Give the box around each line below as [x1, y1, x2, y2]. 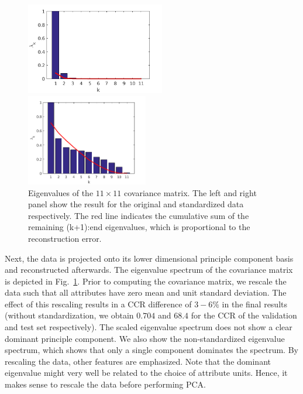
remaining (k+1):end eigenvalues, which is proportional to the [28, 221, 250, 233]
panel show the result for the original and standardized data [28, 198, 244, 210]
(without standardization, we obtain [5, 309, 134, 321]
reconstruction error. [28, 232, 102, 244]
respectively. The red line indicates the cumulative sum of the [28, 209, 249, 221]
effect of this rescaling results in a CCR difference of [5, 297, 192, 310]
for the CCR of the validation [191, 309, 297, 321]
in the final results [222, 297, 288, 310]
